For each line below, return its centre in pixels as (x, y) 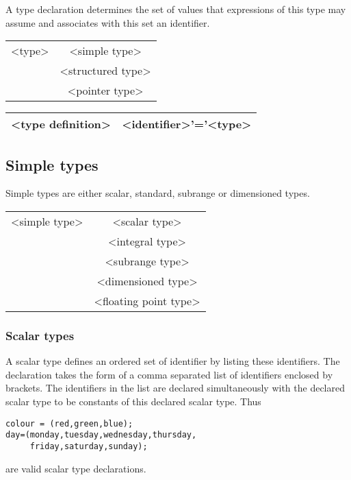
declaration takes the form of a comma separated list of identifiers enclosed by (169, 374)
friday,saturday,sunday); (89, 446)
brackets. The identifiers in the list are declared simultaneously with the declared (175, 388)
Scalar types (40, 335)
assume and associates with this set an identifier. (108, 22)
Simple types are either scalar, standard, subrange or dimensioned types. (158, 193)
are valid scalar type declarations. (76, 468)
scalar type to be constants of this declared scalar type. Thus (133, 401)
